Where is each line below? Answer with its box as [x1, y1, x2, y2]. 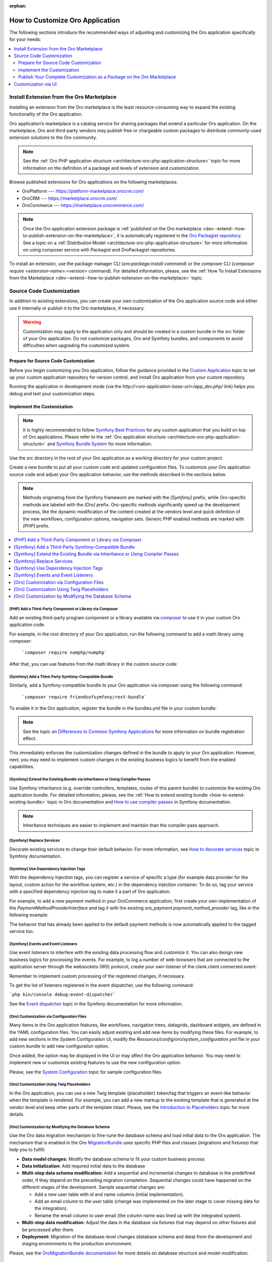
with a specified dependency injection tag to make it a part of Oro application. [9, 888, 171, 895]
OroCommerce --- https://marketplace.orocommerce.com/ [22, 202, 144, 208]
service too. [9, 928, 34, 934]
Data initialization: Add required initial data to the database [22, 1163, 146, 1169]
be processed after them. [22, 1227, 75, 1233]
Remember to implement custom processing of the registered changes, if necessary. [9, 973, 185, 979]
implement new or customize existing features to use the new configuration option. [9, 1060, 181, 1066]
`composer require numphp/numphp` [22, 650, 107, 656]
